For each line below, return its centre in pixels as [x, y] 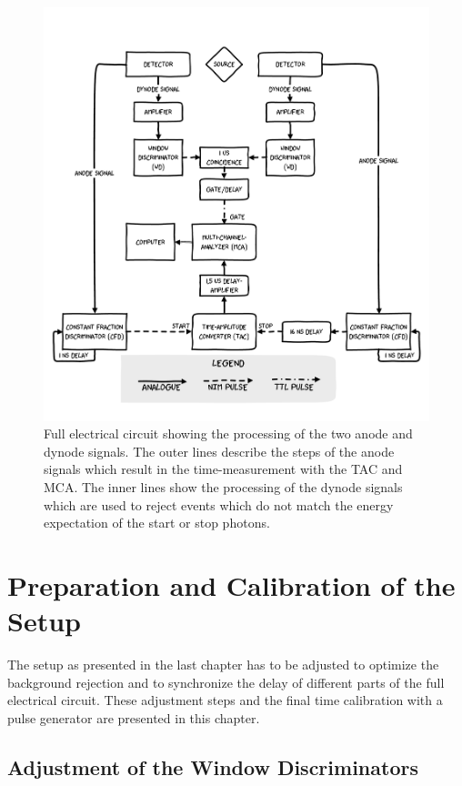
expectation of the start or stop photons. [157, 523]
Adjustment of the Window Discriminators [213, 766]
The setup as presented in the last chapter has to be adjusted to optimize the [223, 665]
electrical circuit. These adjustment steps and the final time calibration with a [225, 700]
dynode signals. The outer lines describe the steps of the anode [219, 451]
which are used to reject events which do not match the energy [219, 504]
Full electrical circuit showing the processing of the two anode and [228, 433]
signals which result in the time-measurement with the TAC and [223, 469]
